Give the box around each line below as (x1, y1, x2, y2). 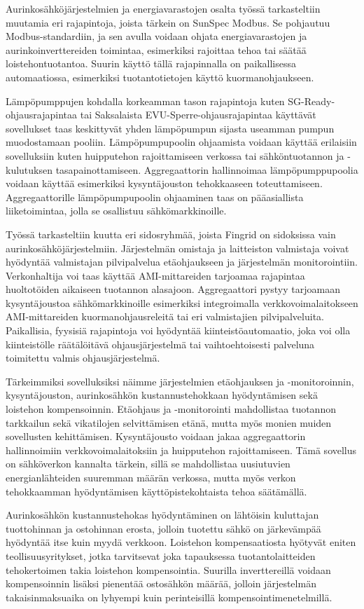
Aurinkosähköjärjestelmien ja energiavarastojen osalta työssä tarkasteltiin (6, 1, 321, 15)
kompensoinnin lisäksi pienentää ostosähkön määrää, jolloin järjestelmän (6, 576, 316, 591)
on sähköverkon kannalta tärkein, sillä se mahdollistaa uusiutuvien (6, 456, 290, 471)
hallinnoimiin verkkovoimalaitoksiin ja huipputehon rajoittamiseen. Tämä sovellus (6, 442, 357, 457)
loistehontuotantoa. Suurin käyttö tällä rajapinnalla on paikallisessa (6, 56, 297, 71)
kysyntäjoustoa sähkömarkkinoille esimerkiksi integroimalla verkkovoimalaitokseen (6, 295, 358, 310)
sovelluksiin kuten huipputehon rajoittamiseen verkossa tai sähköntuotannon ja (6, 148, 344, 163)
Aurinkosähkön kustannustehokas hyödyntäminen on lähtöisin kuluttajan (6, 507, 319, 522)
